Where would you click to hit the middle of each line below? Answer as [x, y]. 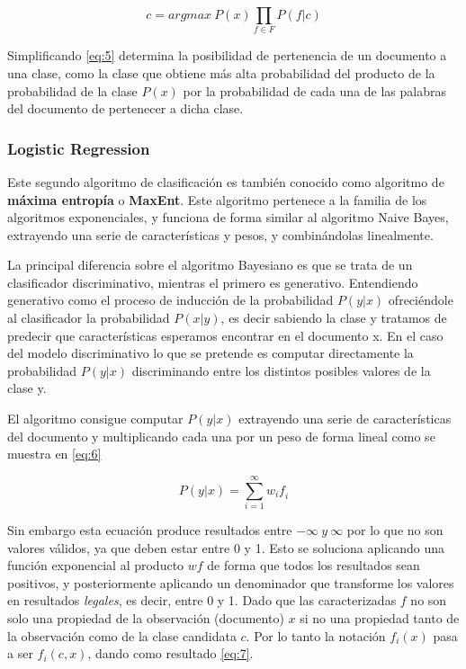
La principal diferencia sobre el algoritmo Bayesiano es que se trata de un [210, 265]
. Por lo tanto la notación [316, 635]
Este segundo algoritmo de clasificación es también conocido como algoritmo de [226, 181]
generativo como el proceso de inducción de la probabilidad [170, 300]
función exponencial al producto [96, 565]
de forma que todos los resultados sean [314, 565]
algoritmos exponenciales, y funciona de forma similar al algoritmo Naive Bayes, [228, 217]
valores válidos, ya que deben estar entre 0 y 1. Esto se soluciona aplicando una [226, 547]
